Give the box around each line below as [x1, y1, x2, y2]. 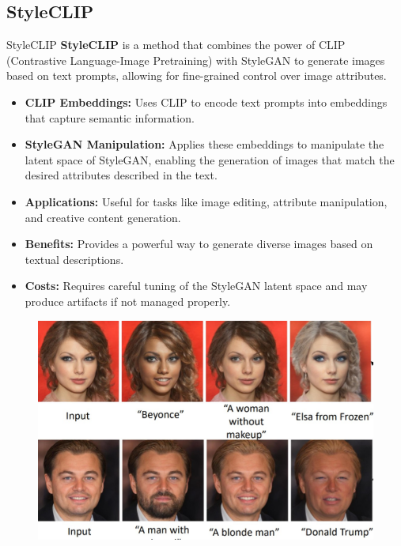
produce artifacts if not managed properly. [25, 292, 231, 309]
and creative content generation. [25, 209, 181, 225]
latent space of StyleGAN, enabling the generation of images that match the [25, 151, 395, 168]
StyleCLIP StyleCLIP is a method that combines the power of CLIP [6, 36, 346, 53]
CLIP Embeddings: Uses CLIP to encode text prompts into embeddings [25, 93, 388, 110]
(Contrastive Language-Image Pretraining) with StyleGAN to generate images [6, 51, 385, 68]
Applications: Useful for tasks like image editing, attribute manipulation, [25, 193, 388, 209]
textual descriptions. [25, 250, 124, 267]
